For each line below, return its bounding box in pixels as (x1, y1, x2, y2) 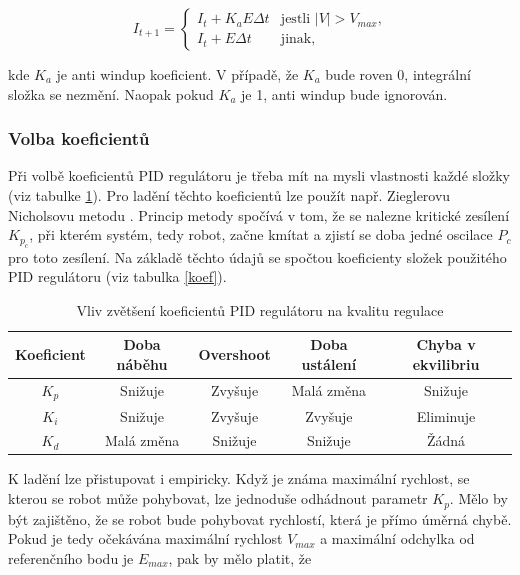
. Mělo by (449, 488, 508, 509)
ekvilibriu (412, 353, 480, 374)
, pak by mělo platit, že (168, 547, 312, 568)
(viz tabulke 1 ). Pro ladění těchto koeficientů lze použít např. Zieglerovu (8, 185, 451, 205)
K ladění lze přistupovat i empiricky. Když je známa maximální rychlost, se (8, 468, 470, 489)
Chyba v (416, 334, 476, 355)
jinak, (280, 32, 316, 47)
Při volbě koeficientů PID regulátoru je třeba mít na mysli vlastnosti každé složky (8, 165, 510, 186)
